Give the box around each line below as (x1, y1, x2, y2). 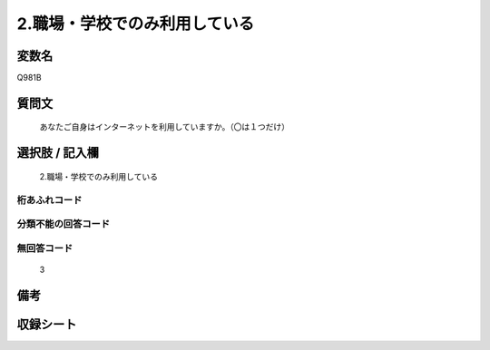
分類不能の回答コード (16, 218, 111, 230)
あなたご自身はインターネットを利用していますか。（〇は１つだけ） (39, 122, 290, 132)
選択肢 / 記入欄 (16, 145, 100, 160)
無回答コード (16, 241, 73, 254)
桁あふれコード (16, 193, 83, 206)
